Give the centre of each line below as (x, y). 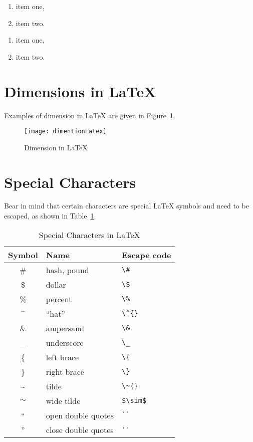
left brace (62, 357)
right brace (65, 371)
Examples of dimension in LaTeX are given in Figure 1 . (90, 115)
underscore (65, 342)
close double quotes (80, 429)
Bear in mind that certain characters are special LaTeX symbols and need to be (126, 206)
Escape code (147, 255)
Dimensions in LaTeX (80, 91)
